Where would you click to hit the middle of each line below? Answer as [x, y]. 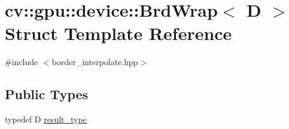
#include [22, 62]
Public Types [47, 94]
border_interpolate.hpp [95, 62]
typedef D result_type [46, 119]
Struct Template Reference [118, 33]
